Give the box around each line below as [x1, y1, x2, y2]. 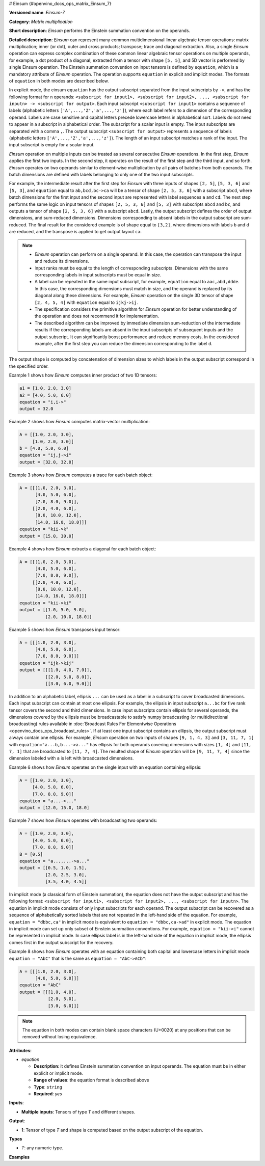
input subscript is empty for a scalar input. [9, 142, 95, 148]
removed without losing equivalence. [22, 1034, 97, 1040]
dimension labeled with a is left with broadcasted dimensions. [9, 755, 134, 761]
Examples [9, 1154, 30, 1160]
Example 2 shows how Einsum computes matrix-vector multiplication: [9, 419, 150, 425]
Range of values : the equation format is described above [33, 1077, 149, 1083]
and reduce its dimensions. [34, 258, 89, 264]
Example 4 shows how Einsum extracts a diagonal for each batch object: [9, 545, 157, 552]
